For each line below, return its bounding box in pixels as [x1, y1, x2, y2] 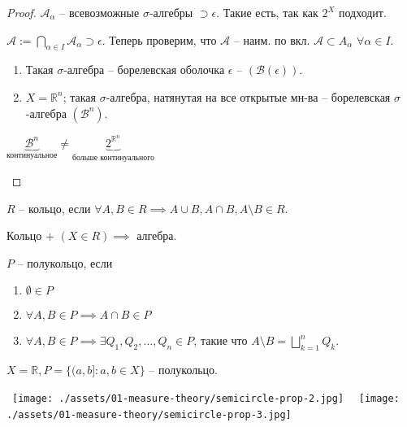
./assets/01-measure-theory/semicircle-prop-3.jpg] [6, 408, 292, 420]
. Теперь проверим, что [102, 31, 217, 48]
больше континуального [72, 153, 154, 162]
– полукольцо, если [17, 254, 113, 271]
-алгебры [149, 4, 193, 20]
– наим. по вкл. [233, 31, 310, 48]
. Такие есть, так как [216, 4, 318, 20]
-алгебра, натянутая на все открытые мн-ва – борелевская [106, 88, 391, 105]
